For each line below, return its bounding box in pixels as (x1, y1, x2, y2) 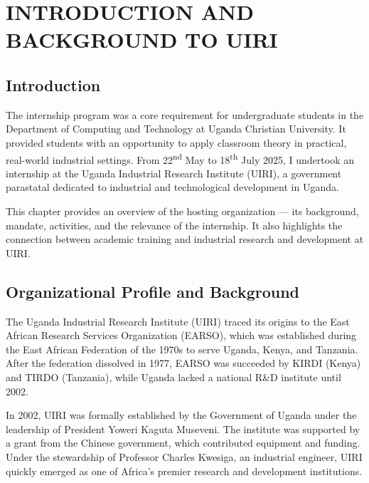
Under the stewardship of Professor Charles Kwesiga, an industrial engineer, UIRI (6, 449, 363, 464)
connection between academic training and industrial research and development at (6, 232, 364, 246)
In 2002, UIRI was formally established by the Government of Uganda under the (6, 407, 357, 422)
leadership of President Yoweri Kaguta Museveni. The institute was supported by (6, 421, 360, 436)
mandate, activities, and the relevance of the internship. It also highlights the (6, 217, 343, 232)
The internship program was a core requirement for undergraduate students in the (6, 107, 364, 122)
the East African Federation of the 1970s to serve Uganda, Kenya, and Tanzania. (6, 341, 358, 356)
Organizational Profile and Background (6, 280, 300, 302)
